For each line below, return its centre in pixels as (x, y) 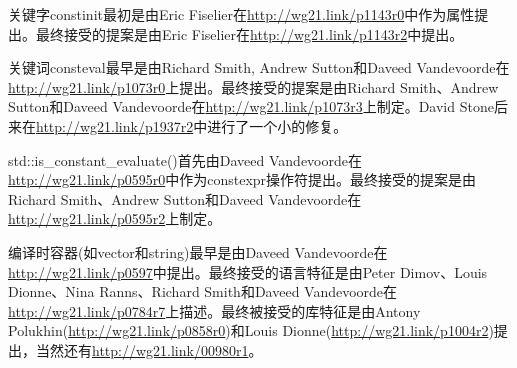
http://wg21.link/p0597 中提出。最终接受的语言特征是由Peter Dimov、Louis (248, 271)
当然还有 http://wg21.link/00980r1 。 (149, 349)
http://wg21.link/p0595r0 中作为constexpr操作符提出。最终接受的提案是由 (242, 179)
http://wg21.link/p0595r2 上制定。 (115, 218)
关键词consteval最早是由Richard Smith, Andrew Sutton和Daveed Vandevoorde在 (259, 67)
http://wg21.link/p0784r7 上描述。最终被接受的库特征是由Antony (214, 310)
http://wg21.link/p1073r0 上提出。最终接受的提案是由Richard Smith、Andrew (253, 86)
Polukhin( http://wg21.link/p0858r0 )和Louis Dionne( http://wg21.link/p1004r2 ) (251, 330)
